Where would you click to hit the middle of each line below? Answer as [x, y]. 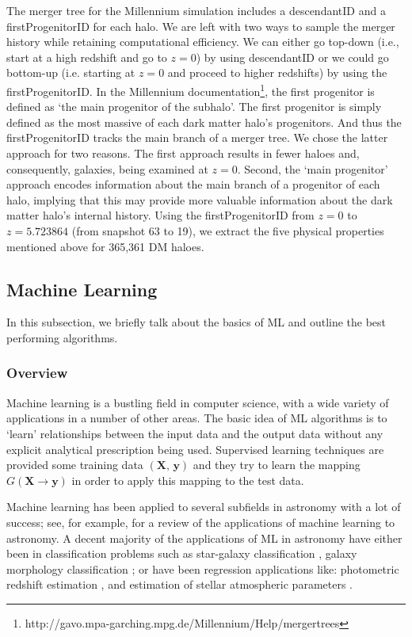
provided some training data [75, 465]
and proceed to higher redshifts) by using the [277, 72]
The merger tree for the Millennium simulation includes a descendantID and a [196, 10]
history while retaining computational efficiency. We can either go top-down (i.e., [203, 42]
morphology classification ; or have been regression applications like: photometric [203, 568]
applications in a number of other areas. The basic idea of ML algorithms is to [197, 418]
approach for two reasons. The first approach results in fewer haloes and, [183, 153]
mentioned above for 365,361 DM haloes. [105, 246]
